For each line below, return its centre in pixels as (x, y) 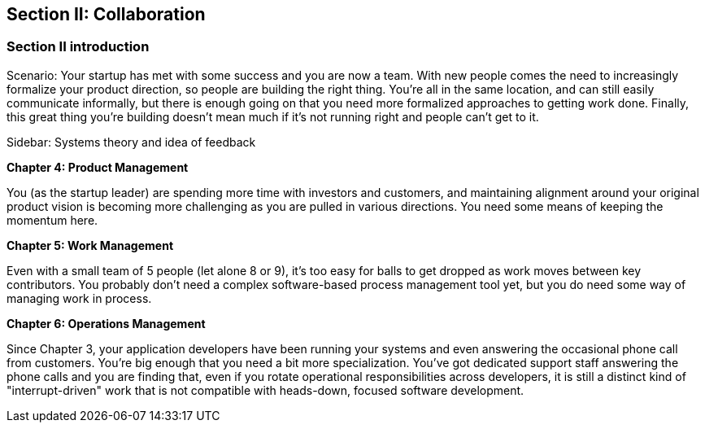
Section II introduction (78, 47)
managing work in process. (79, 298)
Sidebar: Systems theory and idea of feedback (131, 142)
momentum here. (52, 220)
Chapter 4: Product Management (98, 167)
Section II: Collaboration (106, 14)
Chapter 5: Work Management (90, 245)
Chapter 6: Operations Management (106, 323)
